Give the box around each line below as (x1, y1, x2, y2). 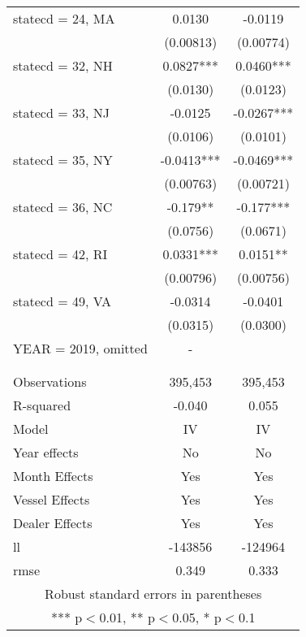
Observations (13, 372, 87, 391)
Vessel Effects (13, 490, 90, 509)
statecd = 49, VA (13, 292, 111, 310)
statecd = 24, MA (13, 9, 115, 28)
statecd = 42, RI (13, 245, 108, 263)
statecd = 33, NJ (13, 103, 110, 122)
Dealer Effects (13, 513, 93, 532)
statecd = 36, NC (13, 197, 113, 216)
